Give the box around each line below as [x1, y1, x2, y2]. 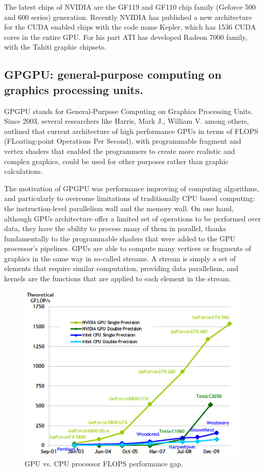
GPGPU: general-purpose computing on [4, 66, 222, 82]
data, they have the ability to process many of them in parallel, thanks [4, 223, 226, 234]
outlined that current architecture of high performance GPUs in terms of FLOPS [4, 125, 258, 136]
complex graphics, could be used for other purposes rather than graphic [4, 155, 229, 166]
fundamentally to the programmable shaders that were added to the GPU [4, 233, 236, 243]
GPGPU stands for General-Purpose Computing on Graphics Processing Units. [4, 105, 253, 116]
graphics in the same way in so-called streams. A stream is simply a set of [4, 253, 236, 263]
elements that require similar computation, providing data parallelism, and [4, 263, 238, 274]
